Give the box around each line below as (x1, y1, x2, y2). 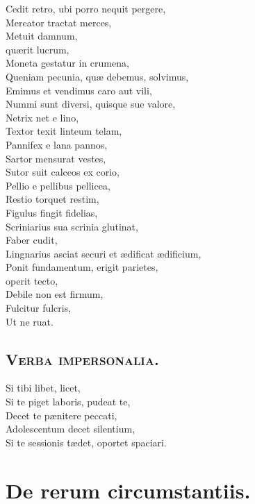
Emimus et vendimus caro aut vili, (6, 83, 152, 97)
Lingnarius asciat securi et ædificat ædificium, (6, 246, 201, 260)
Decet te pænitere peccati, (6, 408, 117, 422)
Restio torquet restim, (6, 192, 99, 206)
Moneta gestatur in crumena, (6, 56, 129, 70)
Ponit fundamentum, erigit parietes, (6, 260, 158, 274)
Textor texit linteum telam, (6, 124, 122, 138)
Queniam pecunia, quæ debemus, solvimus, (6, 69, 189, 83)
